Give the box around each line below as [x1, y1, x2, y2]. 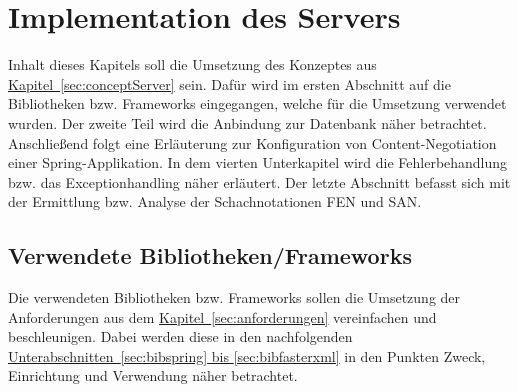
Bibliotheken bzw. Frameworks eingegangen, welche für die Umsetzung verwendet [8, 93, 507, 114]
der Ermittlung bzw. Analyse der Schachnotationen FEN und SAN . [8, 191, 422, 212]
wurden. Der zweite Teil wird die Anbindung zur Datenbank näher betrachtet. [8, 112, 487, 133]
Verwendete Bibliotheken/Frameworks [8, 240, 412, 271]
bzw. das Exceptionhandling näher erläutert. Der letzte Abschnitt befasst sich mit [8, 171, 511, 192]
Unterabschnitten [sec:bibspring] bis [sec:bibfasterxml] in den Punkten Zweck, [8, 345, 486, 366]
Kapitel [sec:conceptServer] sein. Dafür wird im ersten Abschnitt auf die [8, 73, 451, 94]
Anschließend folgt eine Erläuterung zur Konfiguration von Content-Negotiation [8, 132, 497, 153]
